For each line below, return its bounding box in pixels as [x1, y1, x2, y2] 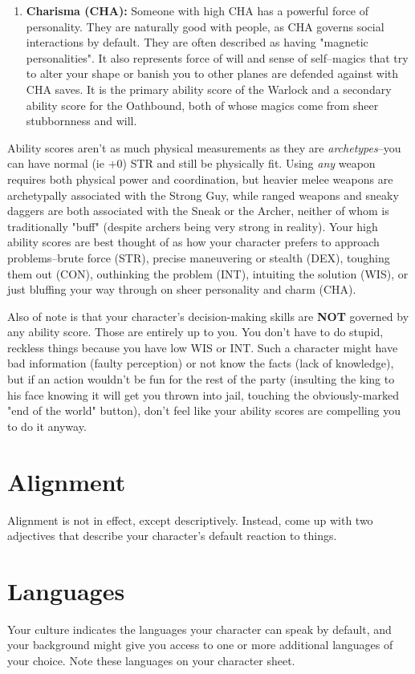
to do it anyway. [7, 417, 87, 434]
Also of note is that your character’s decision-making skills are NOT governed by [7, 307, 409, 324]
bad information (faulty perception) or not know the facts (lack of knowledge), [7, 355, 394, 372]
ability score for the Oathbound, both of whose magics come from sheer [26, 96, 379, 113]
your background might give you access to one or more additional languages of [7, 636, 393, 653]
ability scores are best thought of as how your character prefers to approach [7, 233, 380, 250]
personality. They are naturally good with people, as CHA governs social [26, 18, 384, 35]
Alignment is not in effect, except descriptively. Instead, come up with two [7, 511, 373, 528]
